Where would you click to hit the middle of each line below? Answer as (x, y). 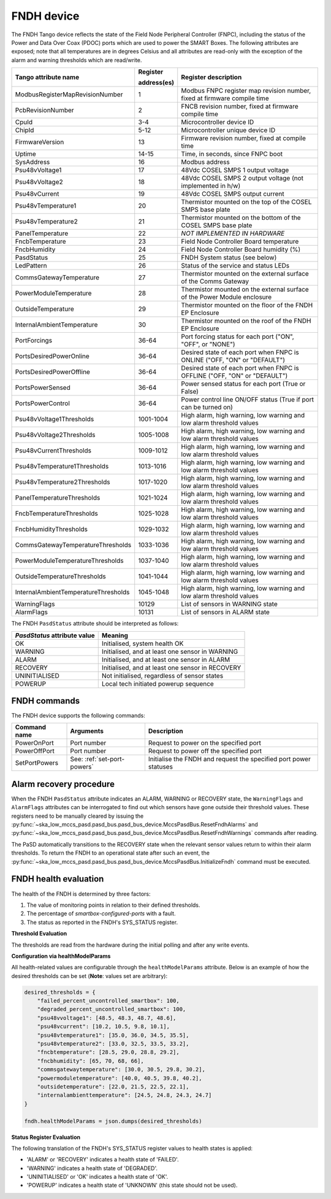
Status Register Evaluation (46, 1137)
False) (190, 392)
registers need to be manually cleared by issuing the (78, 816)
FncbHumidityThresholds (51, 529)
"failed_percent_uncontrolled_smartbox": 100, (108, 1001)
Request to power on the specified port (205, 743)
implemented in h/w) (211, 186)
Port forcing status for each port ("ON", (238, 336)
